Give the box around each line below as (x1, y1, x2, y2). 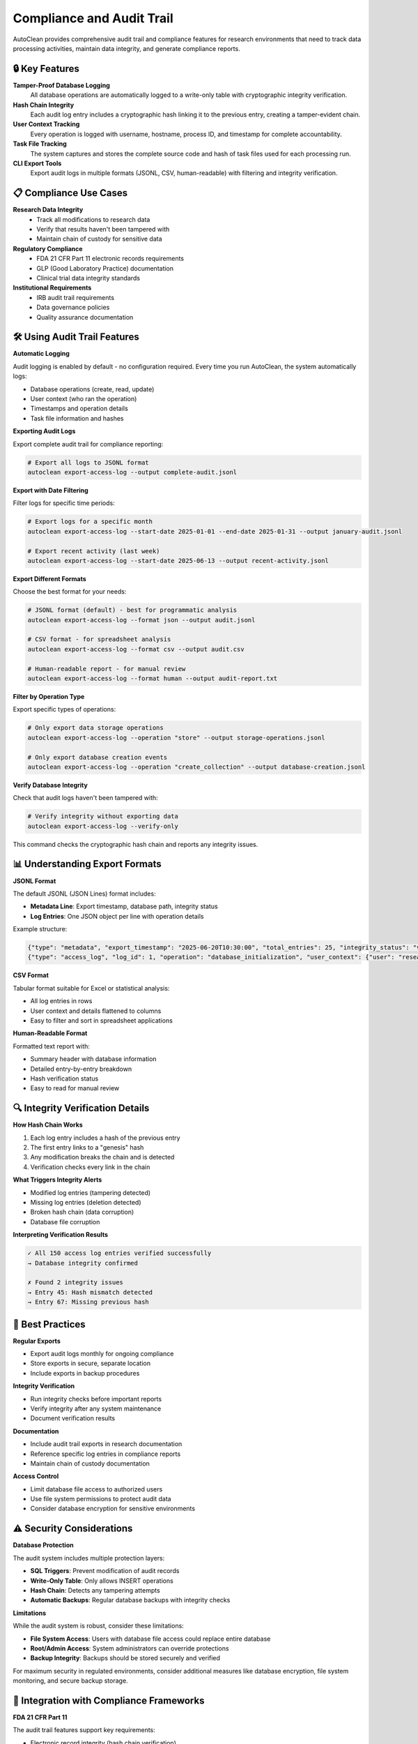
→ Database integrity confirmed (27, 1259, 139, 1267)
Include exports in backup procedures (30, 1369, 140, 1377)
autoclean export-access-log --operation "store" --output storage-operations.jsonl (27, 733, 325, 742)
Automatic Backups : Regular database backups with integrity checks (30, 1596, 231, 1604)
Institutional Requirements (13, 283, 92, 292)
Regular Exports (13, 1337, 61, 1345)
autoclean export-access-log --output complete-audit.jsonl (27, 468, 238, 476)
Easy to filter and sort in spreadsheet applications (30, 1016, 173, 1025)
